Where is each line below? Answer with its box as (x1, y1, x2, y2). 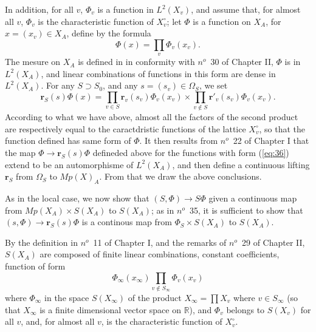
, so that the (259, 122, 305, 135)
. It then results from (139, 134, 218, 147)
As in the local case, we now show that (5, 192, 149, 205)
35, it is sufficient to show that (189, 203, 303, 216)
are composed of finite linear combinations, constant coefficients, (39, 248, 280, 260)
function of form (5, 260, 66, 273)
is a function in (97, 3, 154, 15)
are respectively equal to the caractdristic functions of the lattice (5, 122, 246, 135)
